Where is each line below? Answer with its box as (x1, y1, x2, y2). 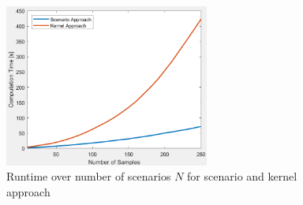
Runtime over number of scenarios (6, 168, 171, 184)
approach (6, 184, 50, 199)
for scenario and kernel (187, 168, 297, 184)
